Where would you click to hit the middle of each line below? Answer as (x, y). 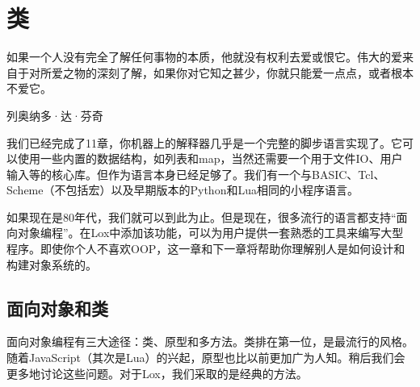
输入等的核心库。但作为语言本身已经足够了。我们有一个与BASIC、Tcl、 (196, 174)
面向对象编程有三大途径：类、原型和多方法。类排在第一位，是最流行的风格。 (210, 341)
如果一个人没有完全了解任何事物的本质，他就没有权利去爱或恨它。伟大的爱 (204, 57)
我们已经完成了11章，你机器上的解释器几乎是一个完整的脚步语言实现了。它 (204, 142)
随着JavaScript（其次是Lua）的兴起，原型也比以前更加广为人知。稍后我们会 (206, 358)
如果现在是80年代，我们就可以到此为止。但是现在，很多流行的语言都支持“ (202, 216)
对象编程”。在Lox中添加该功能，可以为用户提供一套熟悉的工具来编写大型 (210, 233)
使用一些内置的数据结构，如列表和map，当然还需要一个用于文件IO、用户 (210, 158)
